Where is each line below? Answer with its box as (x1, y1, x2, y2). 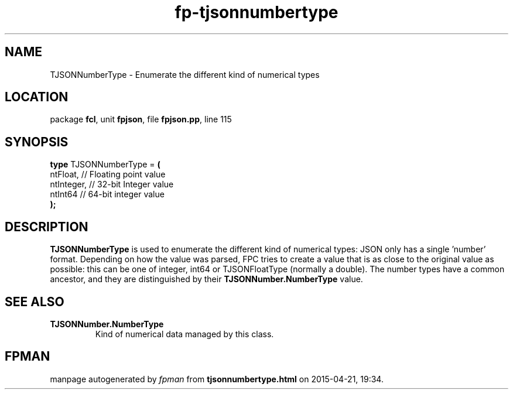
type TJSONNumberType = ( (50, 159, 160, 170)
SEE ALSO (5, 294, 64, 309)
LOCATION (5, 90, 69, 105)
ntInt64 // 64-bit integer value (50, 189, 165, 200)
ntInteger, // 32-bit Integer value (50, 179, 174, 190)
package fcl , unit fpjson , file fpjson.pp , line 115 (50, 114, 232, 125)
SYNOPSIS (5, 134, 69, 149)
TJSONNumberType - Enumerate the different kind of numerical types (50, 69, 320, 80)
